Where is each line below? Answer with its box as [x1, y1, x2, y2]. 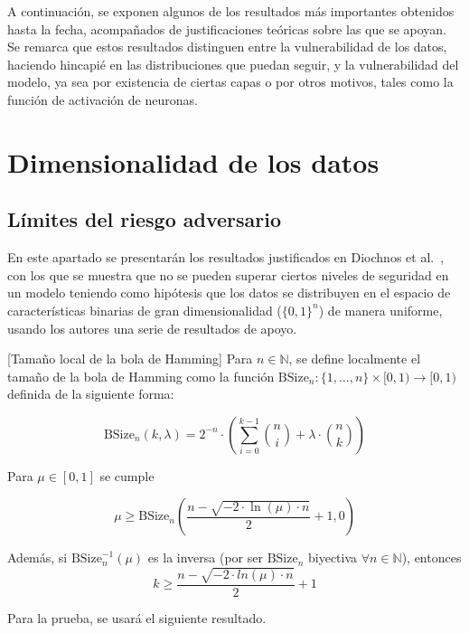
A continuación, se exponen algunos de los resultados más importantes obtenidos [7, 2, 455, 20]
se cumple [99, 466, 155, 485]
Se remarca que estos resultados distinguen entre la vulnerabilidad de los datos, [7, 37, 447, 56]
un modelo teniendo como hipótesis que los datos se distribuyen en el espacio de [7, 283, 451, 302]
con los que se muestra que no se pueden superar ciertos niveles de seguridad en [7, 265, 449, 284]
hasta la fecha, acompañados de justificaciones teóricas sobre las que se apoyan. [7, 19, 446, 38]
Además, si [7, 548, 68, 567]
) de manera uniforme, [318, 300, 443, 319]
